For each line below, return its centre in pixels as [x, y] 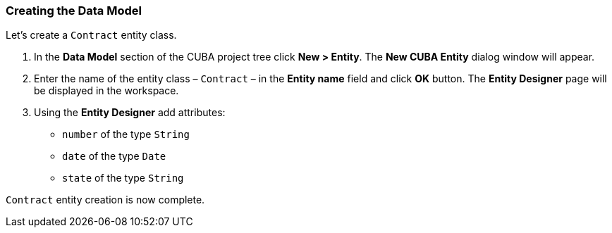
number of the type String [126, 134]
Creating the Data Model [74, 11]
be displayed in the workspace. [106, 91]
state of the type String [123, 178]
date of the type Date [114, 156]
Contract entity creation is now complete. [105, 200]
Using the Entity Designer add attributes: [130, 113]
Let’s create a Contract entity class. [91, 35]
